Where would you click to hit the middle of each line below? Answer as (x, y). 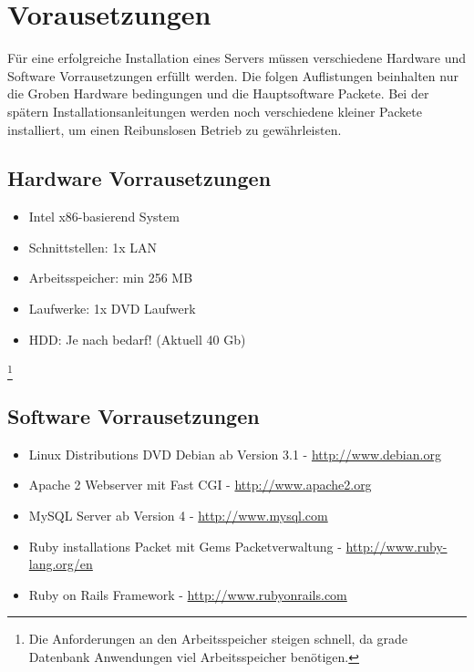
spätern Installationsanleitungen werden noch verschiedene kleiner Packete (215, 111)
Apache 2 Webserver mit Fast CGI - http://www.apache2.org (200, 485)
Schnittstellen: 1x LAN (93, 247)
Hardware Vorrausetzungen (139, 178)
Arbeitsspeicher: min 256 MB (111, 278)
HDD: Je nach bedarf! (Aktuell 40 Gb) (137, 339)
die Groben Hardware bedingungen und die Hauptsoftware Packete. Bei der (218, 93)
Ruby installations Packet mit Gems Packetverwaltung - (185, 546)
